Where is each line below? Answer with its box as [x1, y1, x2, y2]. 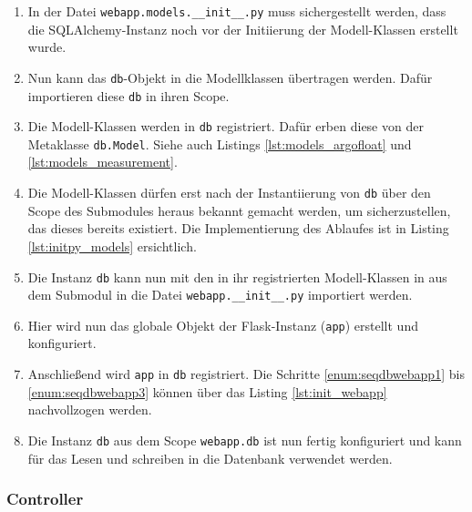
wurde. [27, 37, 67, 56]
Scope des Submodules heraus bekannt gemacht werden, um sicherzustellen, [27, 200, 451, 220]
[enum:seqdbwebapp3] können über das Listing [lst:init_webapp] [27, 382, 387, 401]
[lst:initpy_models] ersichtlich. [27, 236, 197, 255]
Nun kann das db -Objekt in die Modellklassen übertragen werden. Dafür [27, 67, 433, 87]
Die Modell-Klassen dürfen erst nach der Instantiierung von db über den [27, 183, 431, 202]
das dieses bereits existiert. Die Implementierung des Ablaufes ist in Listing [27, 219, 449, 238]
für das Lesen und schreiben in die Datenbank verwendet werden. [27, 448, 393, 467]
